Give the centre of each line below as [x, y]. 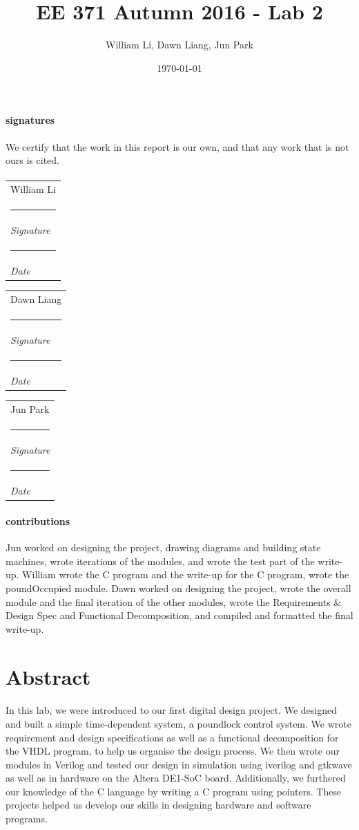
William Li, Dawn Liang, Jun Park [179, 45]
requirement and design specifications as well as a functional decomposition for [172, 737]
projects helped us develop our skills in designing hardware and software [158, 805]
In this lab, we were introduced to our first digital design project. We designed [172, 710]
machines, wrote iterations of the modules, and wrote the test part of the [160, 561]
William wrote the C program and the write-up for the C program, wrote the [186, 574]
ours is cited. [32, 160]
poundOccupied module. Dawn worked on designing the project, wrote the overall [178, 588]
